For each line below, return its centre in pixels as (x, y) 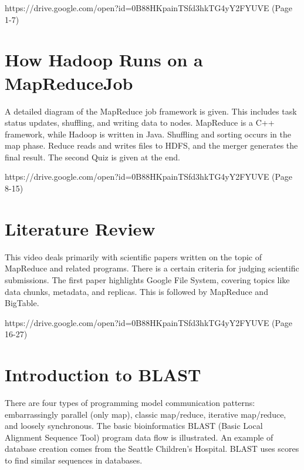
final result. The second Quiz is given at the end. (92, 157)
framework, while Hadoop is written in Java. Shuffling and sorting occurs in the (148, 134)
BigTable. (22, 303)
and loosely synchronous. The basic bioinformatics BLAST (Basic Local (134, 426)
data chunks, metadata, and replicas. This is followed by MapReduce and (136, 291)
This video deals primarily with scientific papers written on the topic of (133, 256)
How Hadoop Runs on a (104, 60)
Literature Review (80, 228)
